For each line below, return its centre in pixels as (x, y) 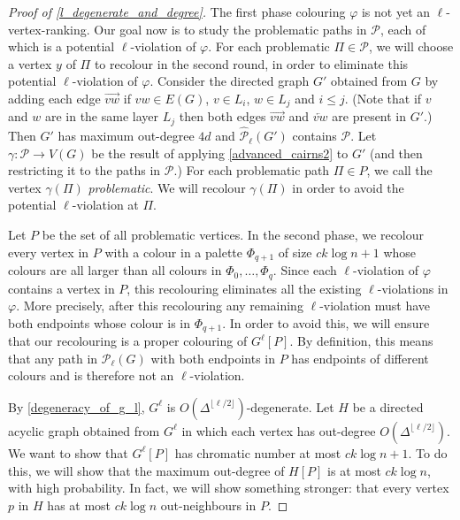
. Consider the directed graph (230, 81)
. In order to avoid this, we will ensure (326, 322)
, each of (403, 29)
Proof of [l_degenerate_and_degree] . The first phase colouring (177, 11)
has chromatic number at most (258, 452)
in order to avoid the (348, 187)
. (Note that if (383, 98)
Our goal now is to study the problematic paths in (230, 29)
